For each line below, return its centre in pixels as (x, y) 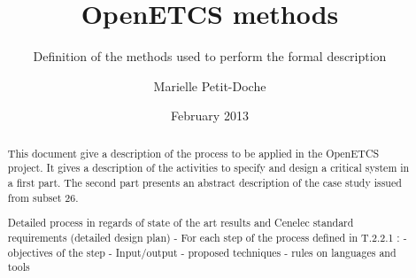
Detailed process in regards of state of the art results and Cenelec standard (181, 223)
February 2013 (210, 116)
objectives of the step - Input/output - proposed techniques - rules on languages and (202, 252)
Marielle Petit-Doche (210, 85)
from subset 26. (43, 197)
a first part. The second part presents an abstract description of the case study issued (204, 183)
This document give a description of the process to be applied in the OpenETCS (193, 153)
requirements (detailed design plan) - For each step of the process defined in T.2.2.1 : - (207, 237)
